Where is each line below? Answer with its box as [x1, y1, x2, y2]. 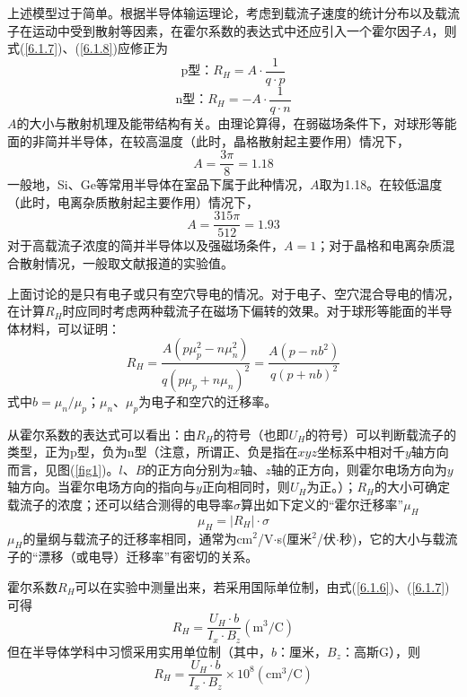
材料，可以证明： [19, 318, 120, 337]
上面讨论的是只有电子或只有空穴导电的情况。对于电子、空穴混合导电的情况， [7, 283, 460, 302]
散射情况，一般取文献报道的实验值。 [19, 254, 233, 272]
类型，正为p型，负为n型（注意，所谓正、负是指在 [7, 442, 298, 461]
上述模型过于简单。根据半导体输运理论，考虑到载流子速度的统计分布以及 [7, 4, 435, 22]
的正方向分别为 [145, 459, 233, 478]
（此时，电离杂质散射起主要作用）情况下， [7, 192, 259, 211]
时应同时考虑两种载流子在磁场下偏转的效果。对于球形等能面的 [62, 301, 427, 320]
